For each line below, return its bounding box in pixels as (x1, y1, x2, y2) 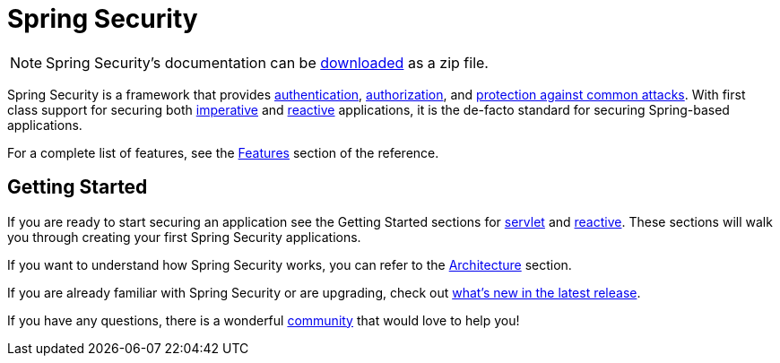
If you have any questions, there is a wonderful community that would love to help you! (7, 312, 520, 328)
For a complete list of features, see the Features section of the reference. (7, 144, 439, 160)
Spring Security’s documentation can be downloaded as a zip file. (46, 53, 489, 72)
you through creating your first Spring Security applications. (7, 229, 361, 245)
